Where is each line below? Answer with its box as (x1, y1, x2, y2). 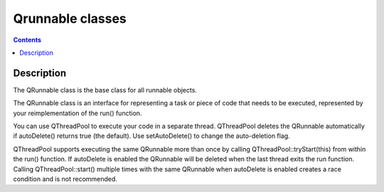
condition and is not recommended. (13, 174, 117, 183)
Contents (13, 36, 42, 44)
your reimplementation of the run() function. (13, 109, 142, 117)
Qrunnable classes (13, 11, 127, 26)
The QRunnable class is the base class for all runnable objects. (13, 85, 197, 94)
